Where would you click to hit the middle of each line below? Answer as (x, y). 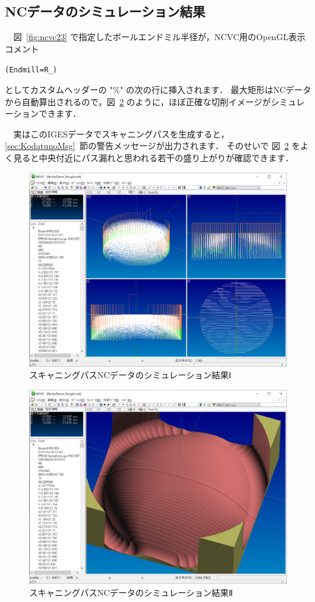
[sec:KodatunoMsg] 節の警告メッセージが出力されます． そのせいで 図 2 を (153, 146)
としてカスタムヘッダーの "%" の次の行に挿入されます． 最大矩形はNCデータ (158, 90)
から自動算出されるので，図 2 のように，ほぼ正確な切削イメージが (138, 101)
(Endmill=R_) (31, 70)
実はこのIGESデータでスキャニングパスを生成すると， (121, 133)
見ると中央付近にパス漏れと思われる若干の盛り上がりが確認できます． (153, 158)
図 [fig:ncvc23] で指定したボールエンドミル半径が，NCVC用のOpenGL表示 (159, 37)
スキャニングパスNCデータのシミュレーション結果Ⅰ (130, 375)
